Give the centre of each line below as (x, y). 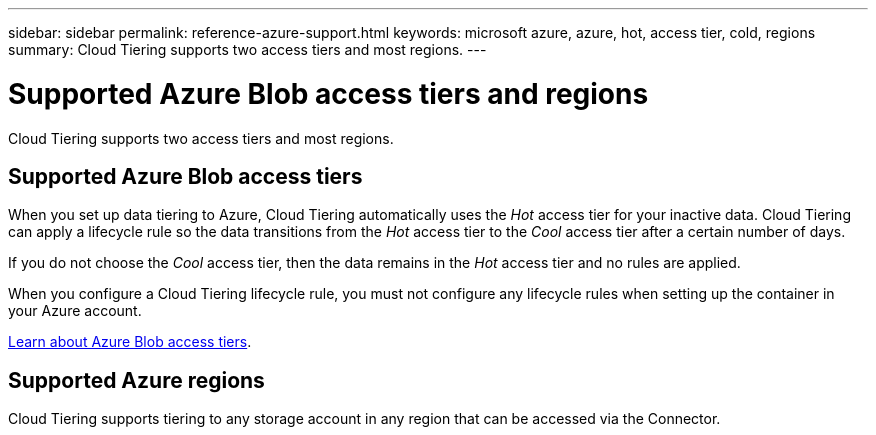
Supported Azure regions (136, 380)
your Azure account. (75, 311)
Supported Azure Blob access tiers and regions (328, 93)
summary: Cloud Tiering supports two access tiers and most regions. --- (247, 49)
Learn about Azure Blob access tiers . (130, 342)
